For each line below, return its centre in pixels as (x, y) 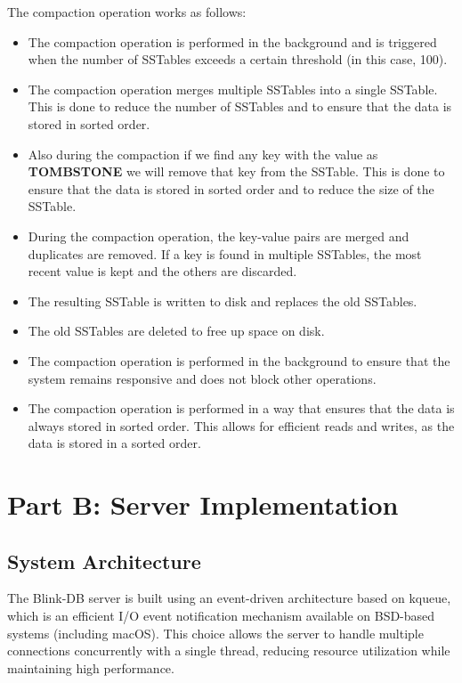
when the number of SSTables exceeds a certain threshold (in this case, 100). (238, 59)
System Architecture (104, 561)
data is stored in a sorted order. (114, 443)
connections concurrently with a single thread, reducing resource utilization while (229, 650)
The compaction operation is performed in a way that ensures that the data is (241, 408)
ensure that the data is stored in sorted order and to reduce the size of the (231, 188)
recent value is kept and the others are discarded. (162, 271)
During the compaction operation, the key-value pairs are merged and (219, 236)
